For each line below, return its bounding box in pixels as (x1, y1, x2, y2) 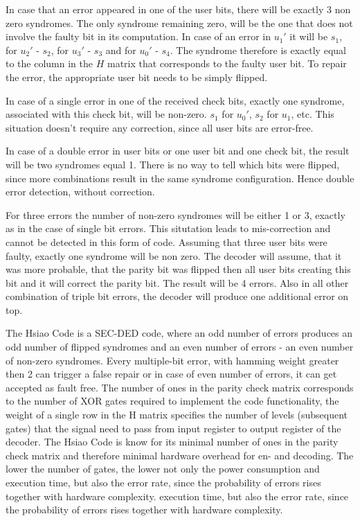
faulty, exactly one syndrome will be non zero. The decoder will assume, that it (6, 248, 342, 263)
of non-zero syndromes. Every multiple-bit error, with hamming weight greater (6, 353, 339, 367)
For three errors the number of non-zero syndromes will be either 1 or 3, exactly (6, 207, 345, 222)
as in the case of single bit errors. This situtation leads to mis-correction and (6, 221, 331, 236)
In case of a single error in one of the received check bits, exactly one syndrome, (6, 93, 345, 107)
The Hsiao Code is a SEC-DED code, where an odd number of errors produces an (6, 326, 353, 340)
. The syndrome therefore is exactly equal (170, 42, 346, 57)
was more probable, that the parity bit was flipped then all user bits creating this (6, 262, 351, 276)
